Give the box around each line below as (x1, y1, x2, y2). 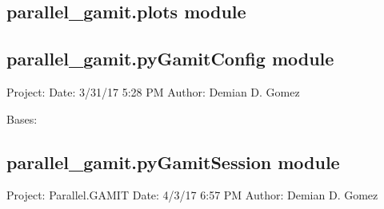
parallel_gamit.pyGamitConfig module (6, 46, 334, 71)
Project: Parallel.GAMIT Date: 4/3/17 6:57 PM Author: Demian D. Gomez (6, 187, 378, 203)
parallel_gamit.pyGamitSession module (6, 149, 340, 174)
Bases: (6, 110, 38, 127)
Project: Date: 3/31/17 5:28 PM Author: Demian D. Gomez (6, 83, 300, 100)
